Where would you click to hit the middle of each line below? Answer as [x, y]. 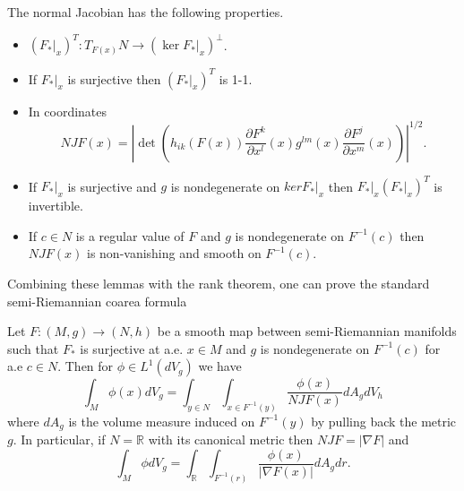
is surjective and [112, 186]
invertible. [56, 206]
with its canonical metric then [231, 439]
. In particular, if [59, 439]
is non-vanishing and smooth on [174, 253]
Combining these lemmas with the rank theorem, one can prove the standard [219, 283]
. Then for [86, 366]
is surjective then [114, 78]
